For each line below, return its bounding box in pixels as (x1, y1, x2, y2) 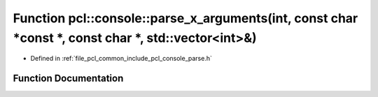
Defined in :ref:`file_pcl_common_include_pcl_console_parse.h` (30, 54, 213, 63)
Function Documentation (13, 73, 124, 84)
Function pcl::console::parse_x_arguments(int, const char (13, 10, 358, 26)
